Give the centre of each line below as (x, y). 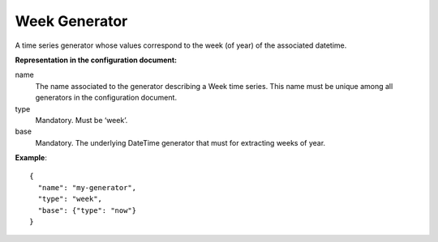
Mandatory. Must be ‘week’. (82, 120)
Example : (31, 158)
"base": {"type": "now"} (87, 210)
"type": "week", (70, 199)
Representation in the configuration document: (96, 60)
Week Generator (71, 21)
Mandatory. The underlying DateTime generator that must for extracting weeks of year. (180, 142)
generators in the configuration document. (106, 98)
